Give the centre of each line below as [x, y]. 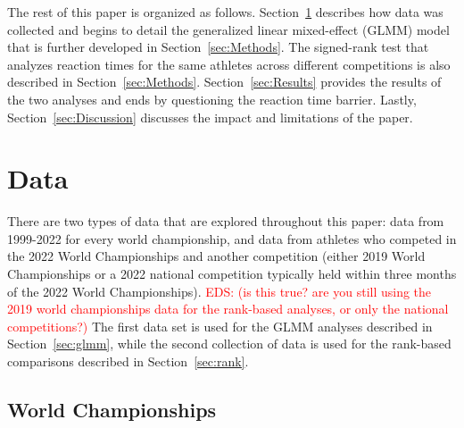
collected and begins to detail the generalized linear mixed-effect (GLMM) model [228, 29]
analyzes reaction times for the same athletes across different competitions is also [229, 64]
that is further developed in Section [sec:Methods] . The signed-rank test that [218, 47]
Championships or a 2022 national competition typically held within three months [232, 274]
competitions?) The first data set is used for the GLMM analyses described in [220, 326]
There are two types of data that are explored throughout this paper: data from [226, 221]
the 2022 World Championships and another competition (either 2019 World [216, 256]
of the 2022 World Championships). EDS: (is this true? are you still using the [220, 291]
